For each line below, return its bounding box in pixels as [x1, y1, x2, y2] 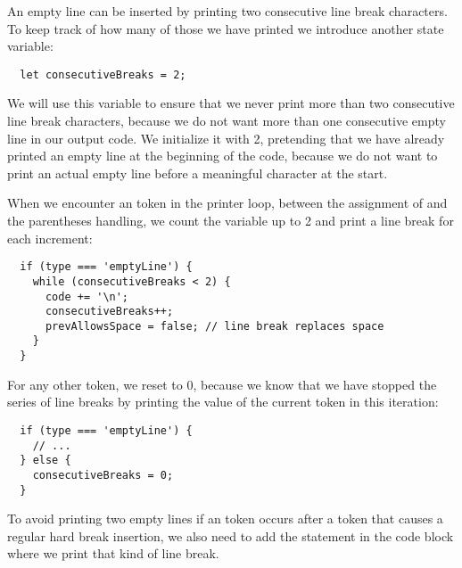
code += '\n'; [45, 290, 129, 303]
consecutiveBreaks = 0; [32, 468, 174, 482]
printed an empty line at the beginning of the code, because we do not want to [7, 146, 438, 165]
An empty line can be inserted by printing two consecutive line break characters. [7, 2, 448, 20]
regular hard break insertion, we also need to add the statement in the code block [7, 526, 454, 545]
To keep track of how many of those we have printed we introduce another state [7, 19, 444, 37]
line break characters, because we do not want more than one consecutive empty [7, 111, 446, 130]
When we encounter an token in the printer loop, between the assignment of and [7, 193, 448, 212]
